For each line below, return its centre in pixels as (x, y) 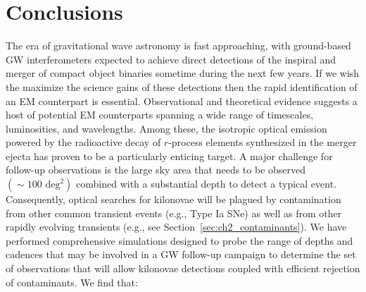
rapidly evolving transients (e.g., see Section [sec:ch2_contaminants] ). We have (176, 227)
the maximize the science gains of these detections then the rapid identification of (182, 86)
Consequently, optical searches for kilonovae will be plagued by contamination (173, 199)
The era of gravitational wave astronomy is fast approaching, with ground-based (178, 45)
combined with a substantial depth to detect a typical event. (207, 184)
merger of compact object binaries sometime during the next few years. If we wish (183, 73)
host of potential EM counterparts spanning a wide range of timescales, (160, 115)
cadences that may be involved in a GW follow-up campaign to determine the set (181, 254)
